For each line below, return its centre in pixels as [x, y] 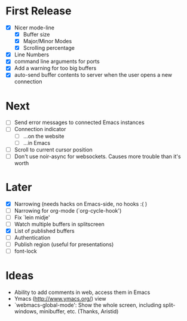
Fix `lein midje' [32, 217]
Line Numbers [31, 54]
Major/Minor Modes [47, 41]
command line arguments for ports [57, 62]
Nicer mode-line [34, 28]
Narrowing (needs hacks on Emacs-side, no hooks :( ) [81, 204]
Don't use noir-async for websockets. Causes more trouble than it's [97, 156]
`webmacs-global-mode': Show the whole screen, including [88, 305]
